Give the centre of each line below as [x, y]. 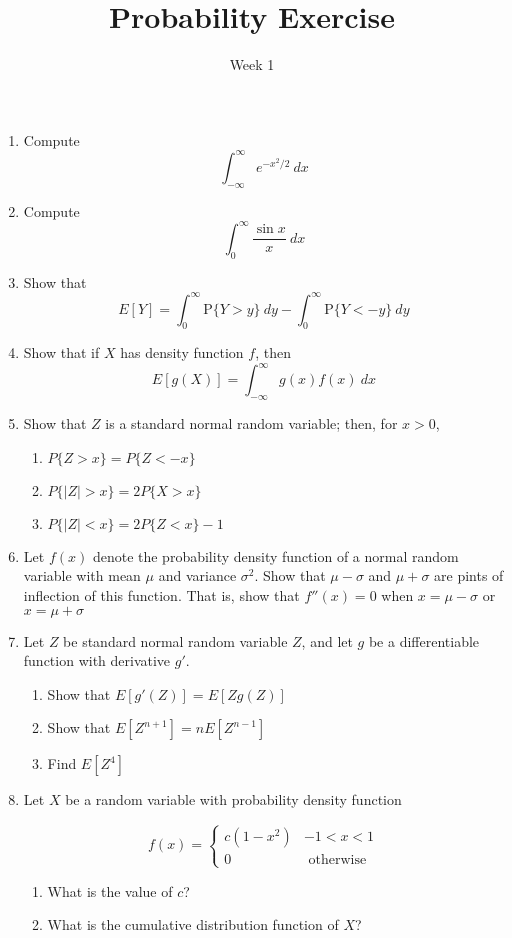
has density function [182, 352]
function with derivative [97, 660]
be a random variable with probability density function [233, 799]
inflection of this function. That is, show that [161, 595]
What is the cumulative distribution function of [193, 924]
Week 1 [252, 64]
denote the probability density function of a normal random [275, 555]
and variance [197, 575]
